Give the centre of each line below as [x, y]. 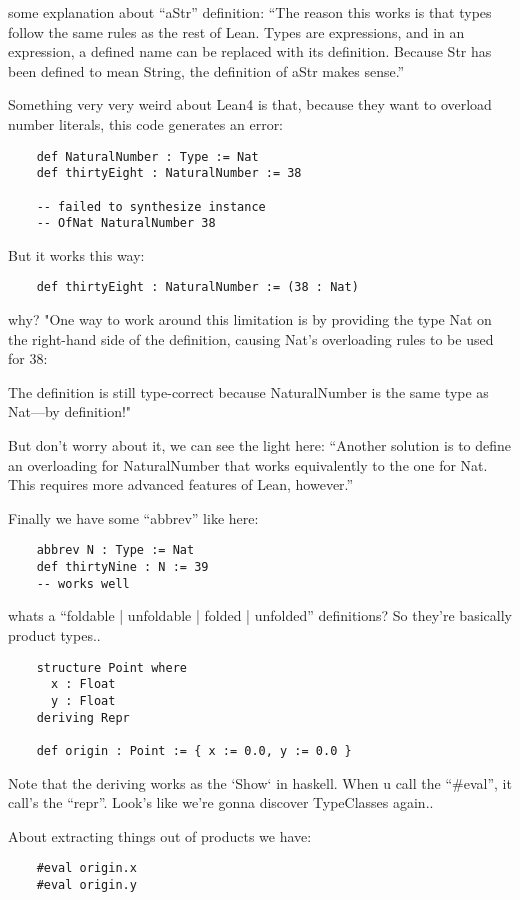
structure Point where [111, 667]
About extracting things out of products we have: [160, 835]
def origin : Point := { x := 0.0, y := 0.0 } [194, 750]
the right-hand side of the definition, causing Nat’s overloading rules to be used [251, 338]
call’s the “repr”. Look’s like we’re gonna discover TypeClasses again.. [221, 802]
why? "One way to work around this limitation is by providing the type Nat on [250, 319]
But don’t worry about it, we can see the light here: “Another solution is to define [260, 445]
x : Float [83, 684]
